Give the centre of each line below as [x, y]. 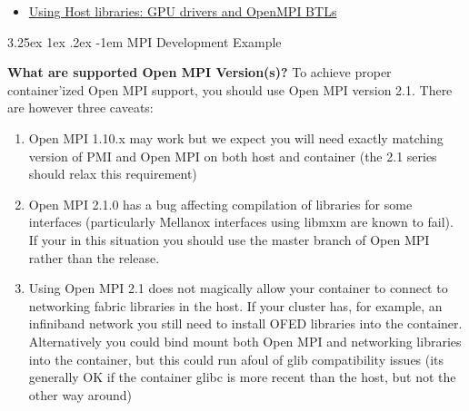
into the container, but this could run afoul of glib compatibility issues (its [236, 359]
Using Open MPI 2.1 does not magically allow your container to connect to [238, 288]
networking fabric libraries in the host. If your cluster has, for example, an [235, 305]
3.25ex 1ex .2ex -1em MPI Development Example [145, 41]
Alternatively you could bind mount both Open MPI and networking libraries [245, 341]
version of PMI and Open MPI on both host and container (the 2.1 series [233, 156]
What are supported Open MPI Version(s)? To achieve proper [200, 72]
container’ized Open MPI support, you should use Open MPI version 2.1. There [230, 89]
